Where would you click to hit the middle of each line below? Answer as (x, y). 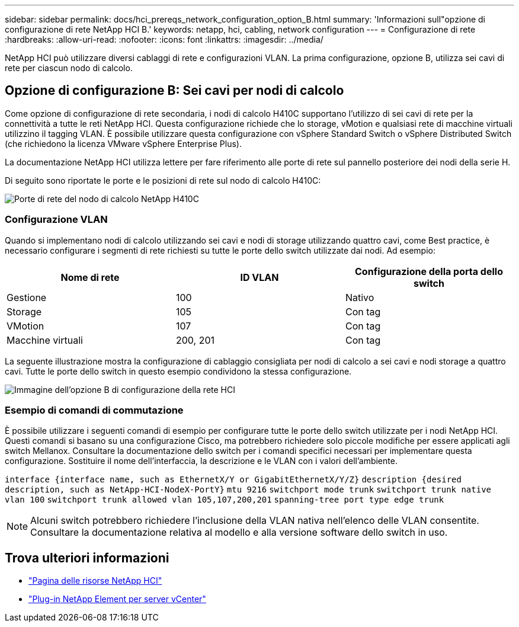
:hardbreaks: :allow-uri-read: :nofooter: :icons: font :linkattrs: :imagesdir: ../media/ (164, 39)
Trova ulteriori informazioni (87, 558)
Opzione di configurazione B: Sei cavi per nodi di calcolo (174, 91)
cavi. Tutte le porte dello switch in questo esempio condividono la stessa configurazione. (178, 371)
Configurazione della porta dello (429, 271)
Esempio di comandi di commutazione (94, 410)
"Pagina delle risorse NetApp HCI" (95, 581)
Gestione (27, 297)
